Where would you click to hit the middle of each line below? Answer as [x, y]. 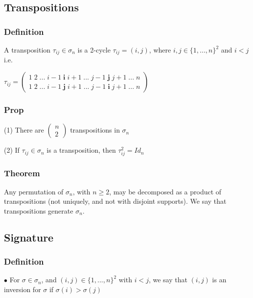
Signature [29, 237]
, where [160, 50]
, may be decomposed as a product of [165, 191]
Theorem [22, 173]
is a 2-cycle [94, 50]
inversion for [23, 289]
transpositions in [95, 130]
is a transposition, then [81, 150]
